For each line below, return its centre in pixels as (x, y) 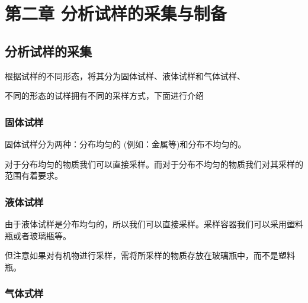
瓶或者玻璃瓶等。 (38, 235)
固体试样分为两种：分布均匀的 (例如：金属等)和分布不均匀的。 (126, 144)
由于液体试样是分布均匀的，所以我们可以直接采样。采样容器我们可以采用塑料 (154, 223)
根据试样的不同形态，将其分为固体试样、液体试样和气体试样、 (125, 75)
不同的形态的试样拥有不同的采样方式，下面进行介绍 (104, 96)
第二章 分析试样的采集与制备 (116, 13)
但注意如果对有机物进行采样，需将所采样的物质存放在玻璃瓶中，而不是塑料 (150, 255)
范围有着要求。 (34, 175)
